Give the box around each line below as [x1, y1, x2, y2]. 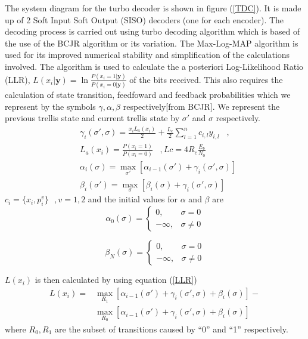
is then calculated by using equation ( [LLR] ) [35, 273, 197, 286]
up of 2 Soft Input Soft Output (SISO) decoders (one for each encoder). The [5, 13, 284, 26]
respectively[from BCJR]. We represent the [123, 100, 280, 112]
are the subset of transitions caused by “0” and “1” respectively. [55, 322, 288, 335]
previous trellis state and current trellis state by [5, 112, 180, 124]
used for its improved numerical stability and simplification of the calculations [5, 48, 290, 61]
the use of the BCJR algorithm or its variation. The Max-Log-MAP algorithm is [5, 36, 298, 49]
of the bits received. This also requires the [129, 73, 283, 85]
